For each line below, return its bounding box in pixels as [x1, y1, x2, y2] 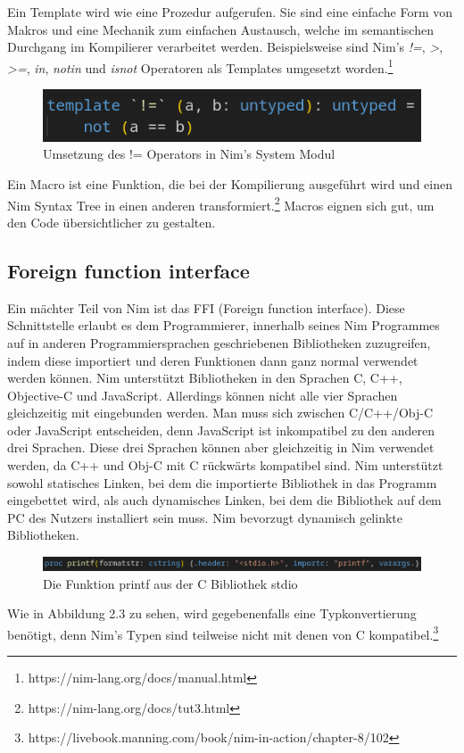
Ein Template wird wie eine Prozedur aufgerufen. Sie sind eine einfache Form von [7, 3, 453, 21]
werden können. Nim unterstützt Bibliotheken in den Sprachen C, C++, [7, 368, 402, 387]
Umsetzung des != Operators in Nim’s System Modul [43, 145, 336, 163]
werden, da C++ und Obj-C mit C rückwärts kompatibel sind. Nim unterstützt [7, 456, 443, 475]
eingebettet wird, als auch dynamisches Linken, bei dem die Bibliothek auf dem [7, 491, 442, 509]
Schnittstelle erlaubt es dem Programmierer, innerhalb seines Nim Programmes [7, 316, 440, 335]
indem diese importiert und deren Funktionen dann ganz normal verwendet [7, 351, 418, 369]
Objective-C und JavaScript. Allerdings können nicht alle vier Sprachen [7, 385, 398, 404]
